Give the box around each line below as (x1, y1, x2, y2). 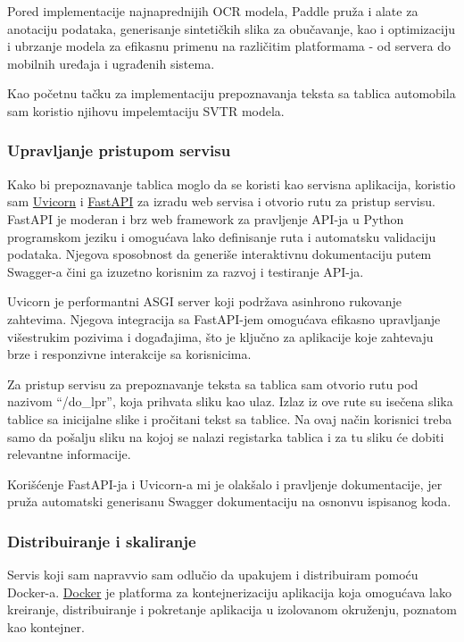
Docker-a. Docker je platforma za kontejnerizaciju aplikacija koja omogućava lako (7, 582, 452, 601)
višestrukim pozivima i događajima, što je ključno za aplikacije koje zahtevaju (7, 327, 434, 346)
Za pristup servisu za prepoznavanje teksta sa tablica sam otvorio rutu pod (7, 374, 418, 393)
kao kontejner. (7, 617, 85, 636)
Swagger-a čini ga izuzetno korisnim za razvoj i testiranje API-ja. (7, 262, 364, 280)
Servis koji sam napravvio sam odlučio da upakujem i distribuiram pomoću (7, 565, 418, 584)
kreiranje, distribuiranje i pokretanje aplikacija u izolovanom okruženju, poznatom (7, 600, 458, 619)
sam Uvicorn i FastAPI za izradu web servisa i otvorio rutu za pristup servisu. (7, 192, 435, 211)
